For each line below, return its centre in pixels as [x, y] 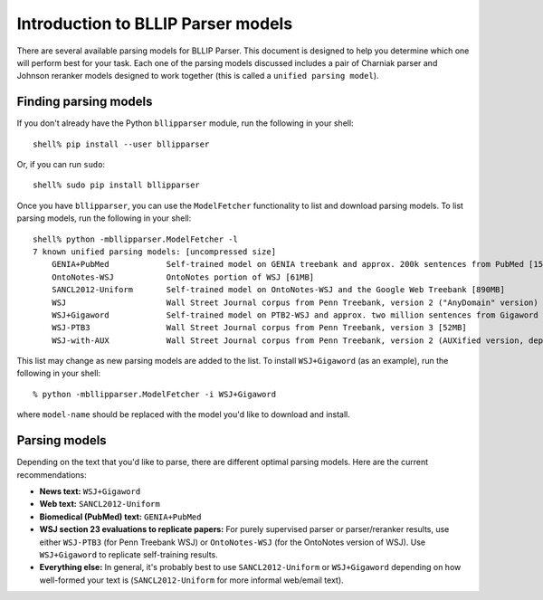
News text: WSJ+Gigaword [90, 491]
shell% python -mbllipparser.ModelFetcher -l [136, 239]
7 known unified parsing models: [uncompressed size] [154, 252]
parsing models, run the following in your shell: [104, 218]
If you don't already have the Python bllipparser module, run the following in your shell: [185, 123]
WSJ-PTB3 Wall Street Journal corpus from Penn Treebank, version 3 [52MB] [259, 328]
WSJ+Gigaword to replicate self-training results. [129, 554]
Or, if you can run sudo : [61, 165]
